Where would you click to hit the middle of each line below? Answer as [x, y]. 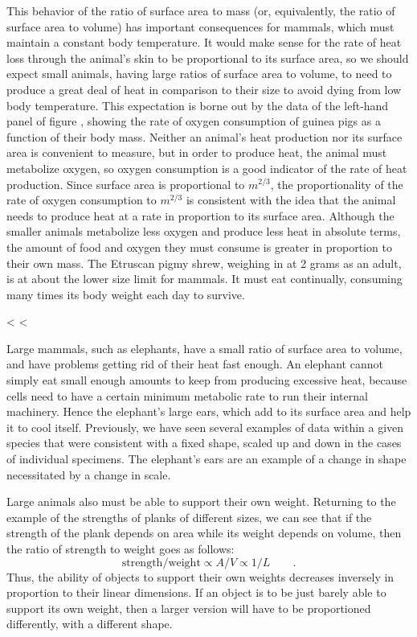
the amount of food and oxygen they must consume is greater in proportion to [199, 247]
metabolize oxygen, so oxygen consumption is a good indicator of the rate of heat [207, 168]
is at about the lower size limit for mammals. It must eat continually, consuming [204, 279]
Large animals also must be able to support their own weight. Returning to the [201, 501]
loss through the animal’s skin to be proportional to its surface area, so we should [208, 58]
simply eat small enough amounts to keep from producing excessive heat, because [207, 380]
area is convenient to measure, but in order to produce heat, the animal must [197, 152]
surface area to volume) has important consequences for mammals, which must [200, 26]
